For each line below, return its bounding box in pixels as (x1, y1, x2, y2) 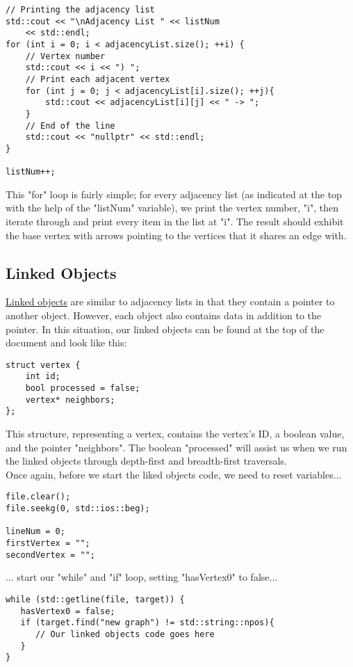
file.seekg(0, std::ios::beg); (6, 504, 150, 514)
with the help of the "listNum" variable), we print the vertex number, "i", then (6, 200, 338, 215)
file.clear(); (6, 492, 71, 502)
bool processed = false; (25, 383, 140, 394)
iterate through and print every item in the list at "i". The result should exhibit (6, 214, 344, 229)
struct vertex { (6, 360, 81, 370)
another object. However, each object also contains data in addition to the (6, 308, 322, 323)
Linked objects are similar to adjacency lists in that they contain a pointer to (6, 294, 335, 309)
